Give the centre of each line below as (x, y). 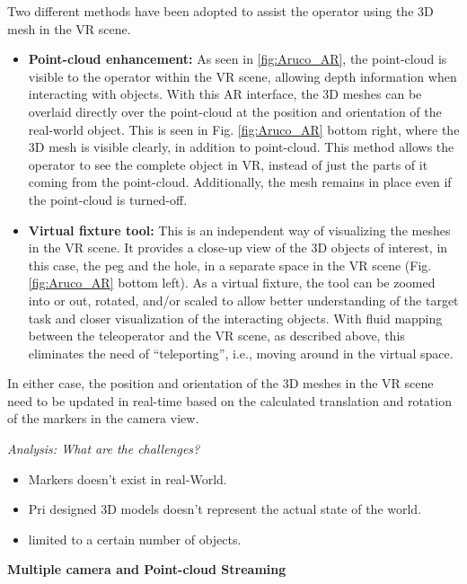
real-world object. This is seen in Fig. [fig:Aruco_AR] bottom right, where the (244, 129)
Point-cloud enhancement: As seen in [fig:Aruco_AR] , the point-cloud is (238, 59)
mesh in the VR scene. (69, 28)
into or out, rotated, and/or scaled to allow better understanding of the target (243, 300)
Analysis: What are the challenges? (104, 449)
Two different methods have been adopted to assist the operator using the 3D (220, 11)
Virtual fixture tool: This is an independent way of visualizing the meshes (239, 230)
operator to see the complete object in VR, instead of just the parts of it (228, 164)
